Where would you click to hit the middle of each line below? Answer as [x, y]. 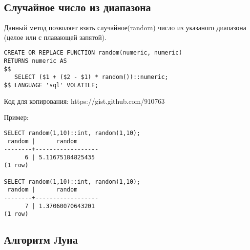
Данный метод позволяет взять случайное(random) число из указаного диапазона [125, 28]
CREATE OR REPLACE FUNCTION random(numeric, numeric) [93, 53]
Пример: [16, 117]
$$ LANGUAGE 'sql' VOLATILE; [51, 86]
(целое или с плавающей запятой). [55, 37]
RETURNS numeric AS [35, 61]
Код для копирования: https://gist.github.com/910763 [84, 101]
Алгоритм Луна [41, 240]
